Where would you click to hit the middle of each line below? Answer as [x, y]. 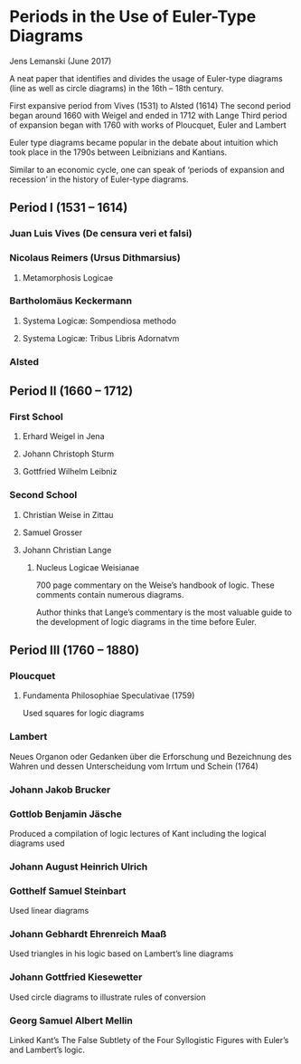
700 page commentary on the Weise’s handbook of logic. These [155, 585]
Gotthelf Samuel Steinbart [68, 891]
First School [36, 417]
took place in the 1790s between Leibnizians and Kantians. [118, 152]
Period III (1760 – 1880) [75, 651]
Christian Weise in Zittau [68, 514]
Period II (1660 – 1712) [71, 391]
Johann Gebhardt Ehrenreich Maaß [88, 935]
